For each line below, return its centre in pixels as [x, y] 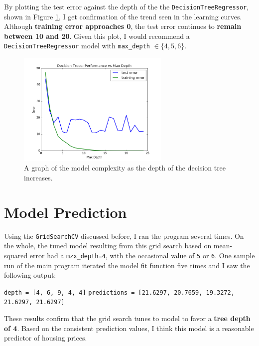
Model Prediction [65, 212]
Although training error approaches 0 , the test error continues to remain [123, 26]
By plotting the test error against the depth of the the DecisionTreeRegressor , [127, 6]
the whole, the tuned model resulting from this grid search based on [108, 246]
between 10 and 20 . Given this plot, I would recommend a [97, 36]
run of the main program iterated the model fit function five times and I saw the [127, 265]
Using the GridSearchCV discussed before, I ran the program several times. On [124, 236]
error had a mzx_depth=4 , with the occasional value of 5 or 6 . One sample [142, 255]
